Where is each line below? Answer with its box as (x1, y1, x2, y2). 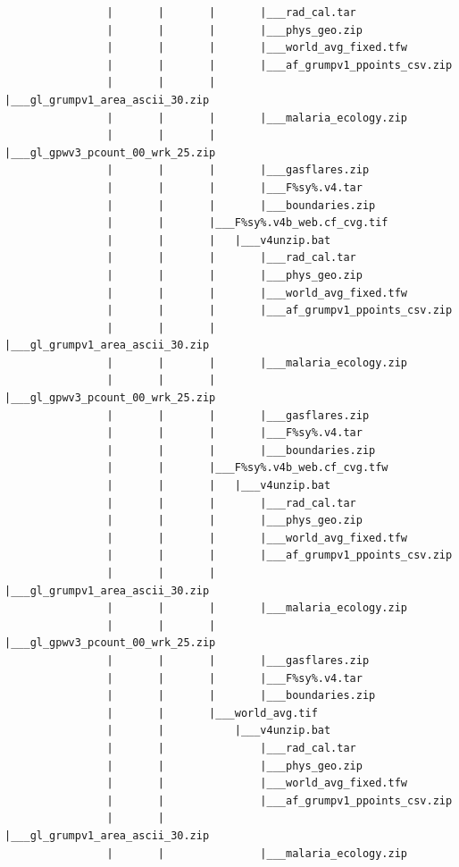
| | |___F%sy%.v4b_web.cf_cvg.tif (106, 216, 388, 230)
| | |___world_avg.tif (106, 706, 318, 720)
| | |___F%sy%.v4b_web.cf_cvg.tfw (106, 461, 388, 475)
